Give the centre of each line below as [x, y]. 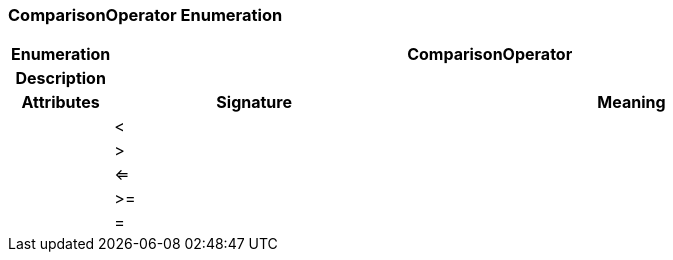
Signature [254, 102]
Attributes [60, 102]
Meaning [631, 102]
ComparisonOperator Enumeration [145, 15]
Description [60, 78]
